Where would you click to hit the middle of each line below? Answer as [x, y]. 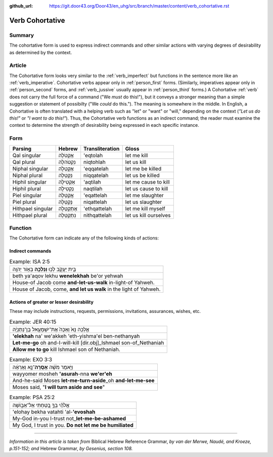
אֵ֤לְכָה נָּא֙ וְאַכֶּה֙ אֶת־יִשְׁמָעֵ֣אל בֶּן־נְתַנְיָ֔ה [51, 329]
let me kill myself [145, 208]
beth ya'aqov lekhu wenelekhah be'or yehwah [68, 276]
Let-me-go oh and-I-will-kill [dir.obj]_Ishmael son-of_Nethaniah [88, 342]
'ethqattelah [98, 208]
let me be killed [143, 168]
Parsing [22, 149]
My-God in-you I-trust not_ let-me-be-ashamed [69, 418]
